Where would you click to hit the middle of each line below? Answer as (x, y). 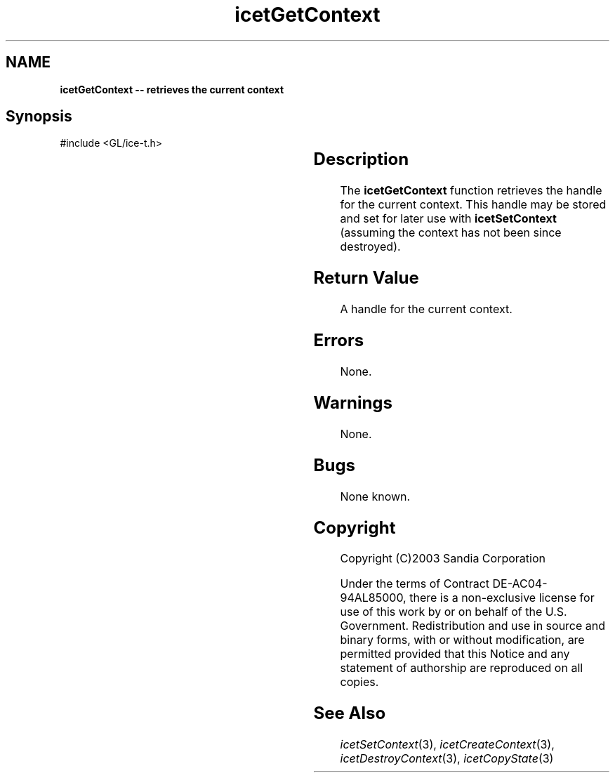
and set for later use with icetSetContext (448, 219)
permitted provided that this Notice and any (455, 654)
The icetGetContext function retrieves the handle (471, 191)
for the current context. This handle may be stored (473, 205)
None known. (375, 496)
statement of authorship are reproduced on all (462, 668)
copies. (359, 682)
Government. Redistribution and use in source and (473, 626)
